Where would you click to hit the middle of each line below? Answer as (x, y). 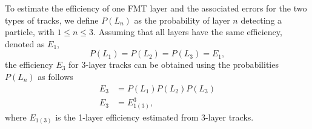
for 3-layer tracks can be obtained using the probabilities (174, 64)
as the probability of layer (182, 20)
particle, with (30, 32)
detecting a (261, 20)
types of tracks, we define (52, 20)
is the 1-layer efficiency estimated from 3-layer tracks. (154, 117)
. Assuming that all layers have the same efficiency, (188, 32)
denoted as (25, 43)
